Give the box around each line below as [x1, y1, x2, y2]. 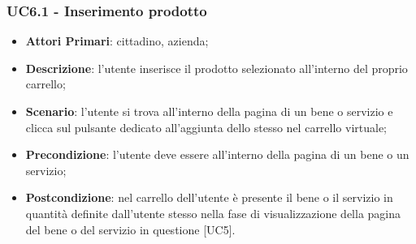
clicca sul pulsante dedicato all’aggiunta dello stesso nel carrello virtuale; [25, 118, 388, 135]
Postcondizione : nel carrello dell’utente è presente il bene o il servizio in [25, 189, 393, 206]
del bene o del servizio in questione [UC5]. [25, 220, 236, 238]
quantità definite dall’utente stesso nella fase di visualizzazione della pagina [25, 204, 401, 221]
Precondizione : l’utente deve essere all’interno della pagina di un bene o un [25, 146, 409, 163]
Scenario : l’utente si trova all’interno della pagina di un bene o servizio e [25, 103, 393, 119]
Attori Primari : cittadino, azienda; [25, 32, 209, 49]
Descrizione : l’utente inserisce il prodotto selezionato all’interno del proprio [25, 59, 408, 76]
